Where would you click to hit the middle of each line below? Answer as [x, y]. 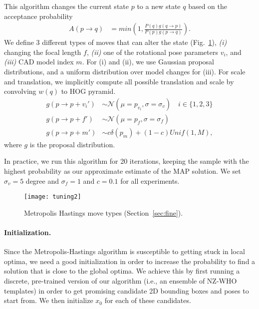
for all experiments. [150, 180]
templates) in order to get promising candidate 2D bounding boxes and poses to [127, 290]
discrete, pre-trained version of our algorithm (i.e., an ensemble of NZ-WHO [121, 281]
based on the [208, 6]
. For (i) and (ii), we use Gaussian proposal [148, 62]
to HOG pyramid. [88, 91]
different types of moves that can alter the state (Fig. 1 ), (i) [134, 42]
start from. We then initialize [49, 300]
